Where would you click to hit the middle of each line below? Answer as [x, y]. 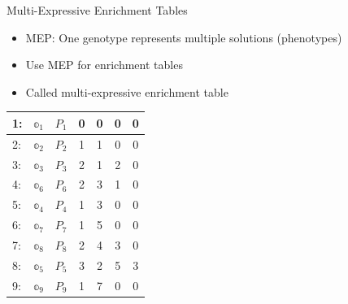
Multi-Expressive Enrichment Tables [97, 10]
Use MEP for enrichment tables [104, 65]
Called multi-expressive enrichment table [127, 91]
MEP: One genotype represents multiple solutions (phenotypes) [184, 37]
